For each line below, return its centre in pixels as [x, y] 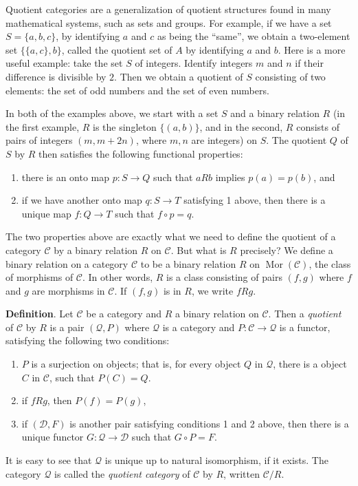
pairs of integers [39, 140]
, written [242, 473]
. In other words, [118, 277]
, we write [212, 290]
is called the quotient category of [122, 473]
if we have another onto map [82, 200]
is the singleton [125, 126]
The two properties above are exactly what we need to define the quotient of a [171, 236]
